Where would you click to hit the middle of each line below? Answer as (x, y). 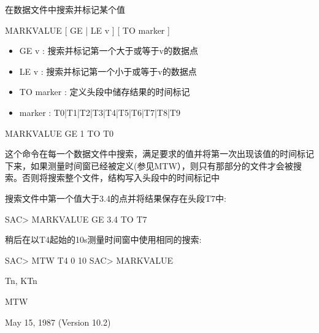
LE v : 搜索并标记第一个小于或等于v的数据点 (108, 71)
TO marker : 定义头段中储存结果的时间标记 (105, 92)
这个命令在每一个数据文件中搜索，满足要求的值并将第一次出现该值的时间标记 (159, 154)
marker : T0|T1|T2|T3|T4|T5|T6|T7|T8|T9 (100, 112)
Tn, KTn (21, 281)
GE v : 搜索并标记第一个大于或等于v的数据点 (109, 51)
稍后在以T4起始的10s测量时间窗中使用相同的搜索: (103, 239)
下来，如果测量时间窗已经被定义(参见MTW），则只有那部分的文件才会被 (149, 165)
